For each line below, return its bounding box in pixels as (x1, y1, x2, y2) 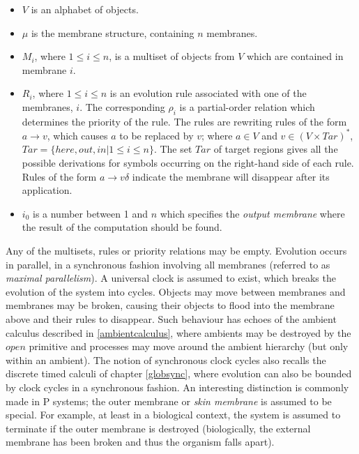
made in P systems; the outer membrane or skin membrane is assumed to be (6, 393, 332, 408)
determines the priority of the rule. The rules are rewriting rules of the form (22, 114, 347, 128)
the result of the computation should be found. (22, 220, 222, 234)
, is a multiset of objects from (109, 49, 235, 63)
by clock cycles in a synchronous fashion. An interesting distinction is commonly (6, 379, 349, 394)
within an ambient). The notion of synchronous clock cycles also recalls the (6, 352, 326, 367)
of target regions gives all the (213, 142, 338, 156)
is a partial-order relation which (179, 99, 315, 114)
